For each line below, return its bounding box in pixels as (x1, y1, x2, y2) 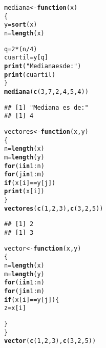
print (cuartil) (4, 71, 56, 78)
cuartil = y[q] (4, 54, 48, 62)
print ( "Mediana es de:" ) (4, 62, 81, 70)
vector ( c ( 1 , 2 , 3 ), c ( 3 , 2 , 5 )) (4, 337, 96, 345)
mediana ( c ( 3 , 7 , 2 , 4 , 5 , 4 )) (4, 88, 89, 95)
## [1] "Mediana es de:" (4, 104, 89, 111)
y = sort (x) (4, 21, 37, 29)
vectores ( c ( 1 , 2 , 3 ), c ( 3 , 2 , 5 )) (4, 204, 103, 212)
